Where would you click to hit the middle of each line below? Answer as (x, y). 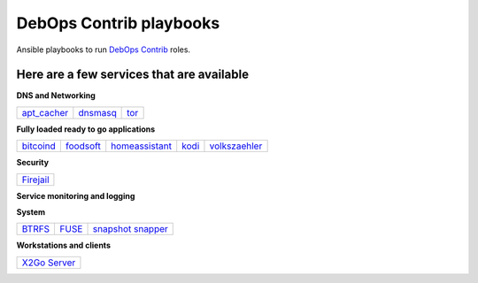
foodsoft (83, 146)
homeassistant (142, 146)
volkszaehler (236, 146)
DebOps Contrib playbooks (118, 23)
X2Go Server (49, 263)
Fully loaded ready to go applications (86, 129)
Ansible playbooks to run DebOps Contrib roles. (103, 50)
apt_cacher (45, 112)
